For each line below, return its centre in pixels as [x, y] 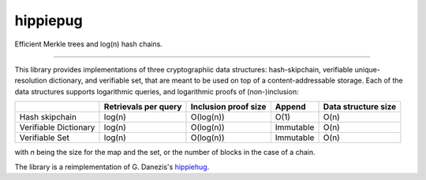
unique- [367, 69]
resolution [31, 81]
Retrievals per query [143, 107]
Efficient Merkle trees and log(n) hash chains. [89, 44]
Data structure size [360, 107]
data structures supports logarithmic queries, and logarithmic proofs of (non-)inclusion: [157, 91]
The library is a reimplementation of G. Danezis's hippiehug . [112, 167]
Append [290, 107]
